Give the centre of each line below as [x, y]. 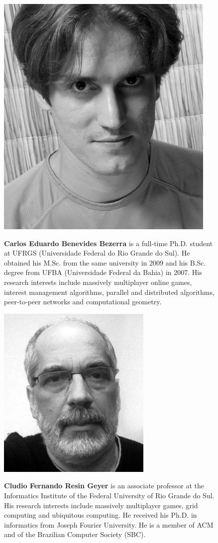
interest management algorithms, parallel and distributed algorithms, [109, 292]
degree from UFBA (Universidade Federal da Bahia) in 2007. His [103, 272]
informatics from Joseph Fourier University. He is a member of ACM [109, 524]
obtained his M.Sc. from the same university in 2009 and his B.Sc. [105, 262]
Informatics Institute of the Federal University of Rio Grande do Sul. [109, 495]
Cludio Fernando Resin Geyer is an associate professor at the [104, 486]
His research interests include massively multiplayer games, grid [101, 505]
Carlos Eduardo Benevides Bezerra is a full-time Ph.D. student [109, 243]
